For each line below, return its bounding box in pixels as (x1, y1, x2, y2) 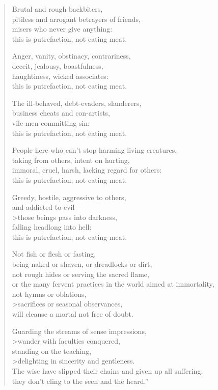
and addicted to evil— (12, 202, 82, 212)
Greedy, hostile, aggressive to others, (12, 191, 126, 202)
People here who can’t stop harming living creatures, (12, 145, 177, 155)
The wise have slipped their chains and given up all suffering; (12, 366, 203, 376)
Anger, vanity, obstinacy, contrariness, (12, 50, 131, 61)
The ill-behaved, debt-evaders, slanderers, (12, 97, 142, 108)
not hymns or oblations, (12, 288, 87, 299)
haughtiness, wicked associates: (12, 70, 108, 81)
